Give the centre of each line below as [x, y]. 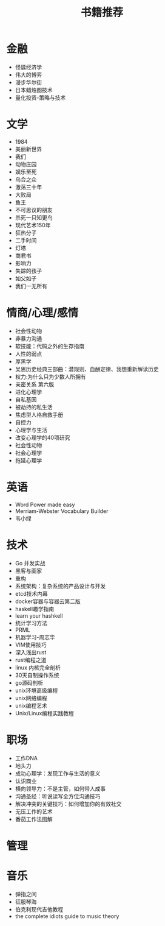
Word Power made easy [45, 504]
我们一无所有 [31, 286]
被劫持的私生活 [34, 407]
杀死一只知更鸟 [34, 217]
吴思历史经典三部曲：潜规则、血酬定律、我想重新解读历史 [87, 369]
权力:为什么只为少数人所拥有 [50, 376]
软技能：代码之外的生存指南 [50, 346]
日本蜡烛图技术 [34, 90]
